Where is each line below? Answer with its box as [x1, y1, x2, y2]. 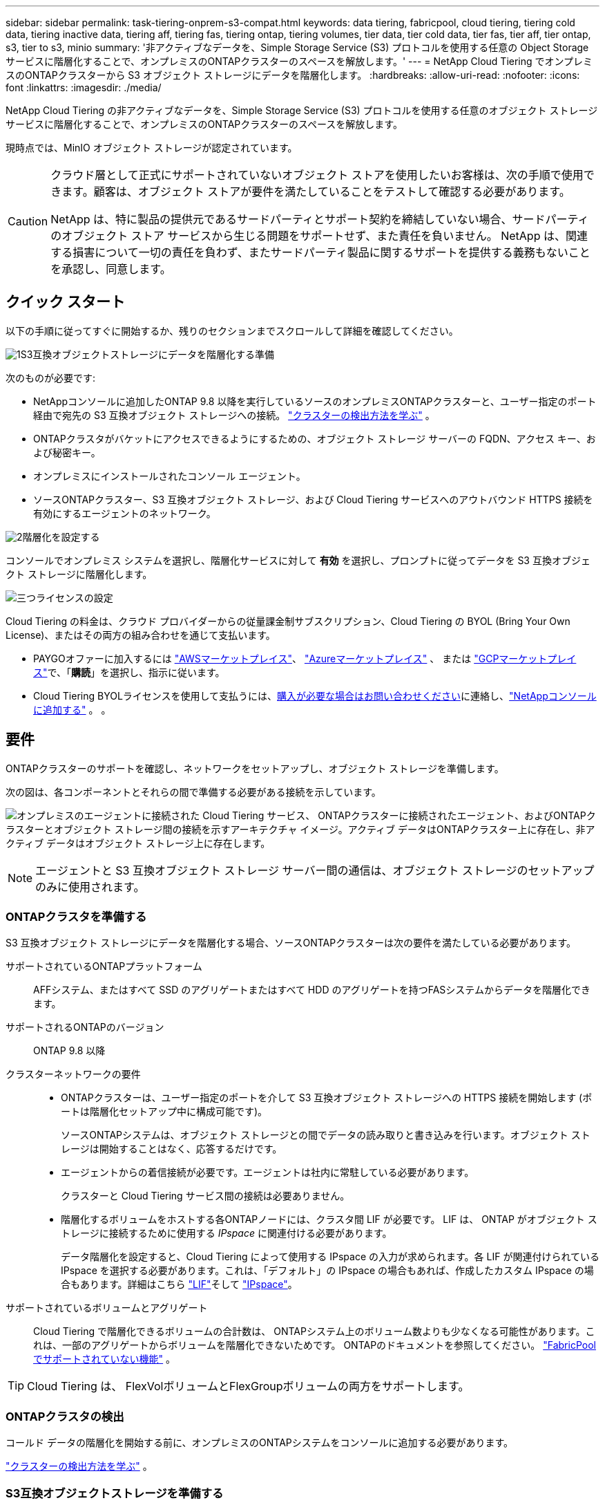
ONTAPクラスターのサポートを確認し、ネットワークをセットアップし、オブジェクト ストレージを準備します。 [6, 762, 504, 774]
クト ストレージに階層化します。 [6, 568, 153, 580]
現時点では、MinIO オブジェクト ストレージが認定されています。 [6, 142, 298, 153]
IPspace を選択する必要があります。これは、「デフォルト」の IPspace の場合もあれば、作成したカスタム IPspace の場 [61, 1264, 594, 1277]
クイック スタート [6, 293, 125, 311]
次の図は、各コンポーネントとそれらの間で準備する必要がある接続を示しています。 [6, 785, 381, 798]
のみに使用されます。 [35, 879, 145, 894]
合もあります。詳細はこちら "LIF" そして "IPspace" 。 [61, 1278, 298, 1291]
